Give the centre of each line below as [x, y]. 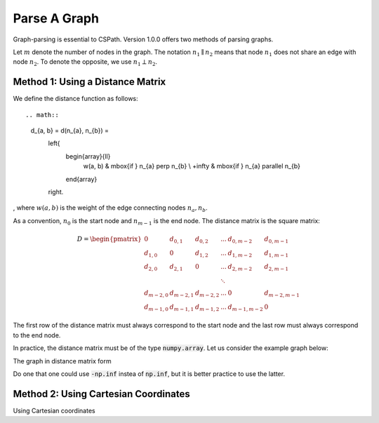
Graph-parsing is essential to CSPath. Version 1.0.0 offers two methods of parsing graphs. [143, 39]
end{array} [81, 179]
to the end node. [37, 335]
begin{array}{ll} [88, 156]
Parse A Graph [56, 18]
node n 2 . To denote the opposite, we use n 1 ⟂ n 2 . [85, 63]
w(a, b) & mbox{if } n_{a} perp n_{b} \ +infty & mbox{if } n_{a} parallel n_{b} [192, 166]
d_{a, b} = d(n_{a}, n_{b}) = [69, 130]
